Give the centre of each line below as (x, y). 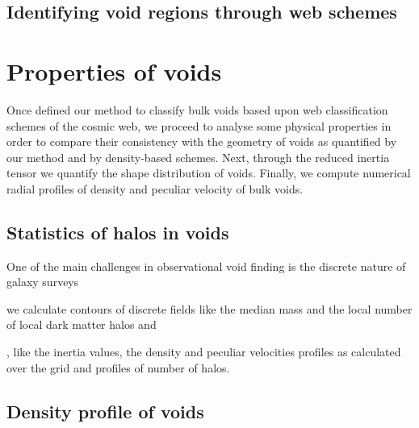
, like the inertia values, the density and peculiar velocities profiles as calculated (204, 352)
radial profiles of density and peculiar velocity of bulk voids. (155, 188)
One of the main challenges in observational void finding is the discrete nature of (206, 266)
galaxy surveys (43, 282)
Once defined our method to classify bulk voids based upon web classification (197, 109)
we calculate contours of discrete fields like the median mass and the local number (209, 308)
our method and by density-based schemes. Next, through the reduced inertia (198, 157)
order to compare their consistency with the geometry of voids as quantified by (202, 141)
